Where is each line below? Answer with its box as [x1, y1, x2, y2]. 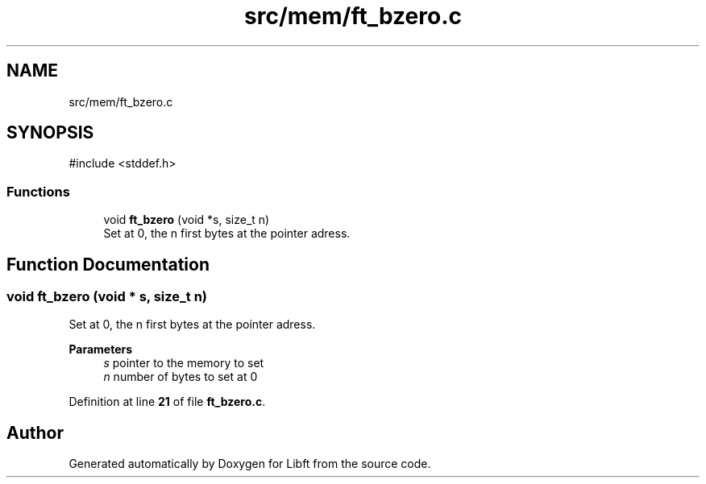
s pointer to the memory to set [103, 356, 264, 370]
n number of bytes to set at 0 [103, 370, 258, 384]
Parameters [69, 342, 133, 357]
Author [6, 422, 64, 443]
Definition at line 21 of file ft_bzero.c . [69, 395, 266, 409]
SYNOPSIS [6, 122, 94, 143]
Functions [6, 183, 70, 200]
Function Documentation [6, 254, 210, 275]
